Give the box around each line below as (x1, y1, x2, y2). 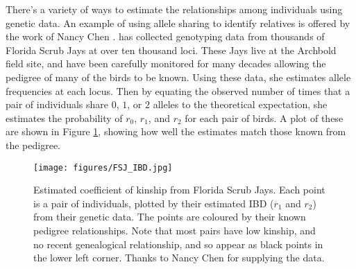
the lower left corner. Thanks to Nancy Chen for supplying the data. (33, 250, 325, 265)
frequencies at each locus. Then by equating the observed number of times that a (6, 83, 350, 98)
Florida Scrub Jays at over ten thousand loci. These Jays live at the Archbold (6, 42, 337, 57)
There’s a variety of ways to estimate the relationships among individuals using (6, 2, 343, 16)
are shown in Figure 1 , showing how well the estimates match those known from (6, 124, 346, 139)
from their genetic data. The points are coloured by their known (33, 209, 306, 224)
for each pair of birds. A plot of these (185, 110, 344, 125)
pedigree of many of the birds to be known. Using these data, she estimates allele (6, 69, 351, 84)
